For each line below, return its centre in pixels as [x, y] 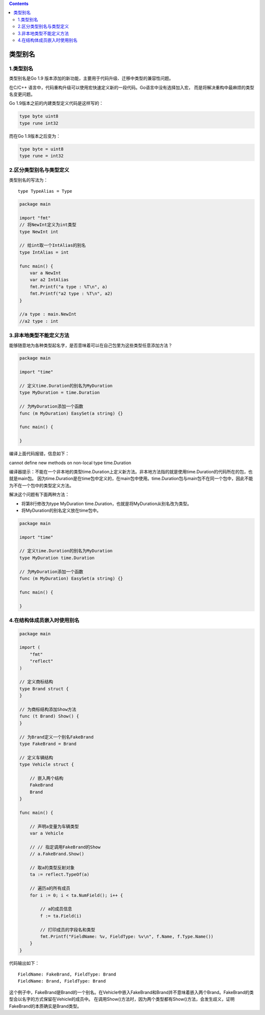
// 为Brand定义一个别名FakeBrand [56, 737]
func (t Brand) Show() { [49, 716]
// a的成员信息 [56, 909]
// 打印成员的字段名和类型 [68, 930]
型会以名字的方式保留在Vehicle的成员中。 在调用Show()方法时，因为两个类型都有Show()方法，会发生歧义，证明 [122, 999]
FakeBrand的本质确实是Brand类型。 [45, 1006]
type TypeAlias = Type [45, 191]
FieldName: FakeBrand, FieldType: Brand [67, 974]
